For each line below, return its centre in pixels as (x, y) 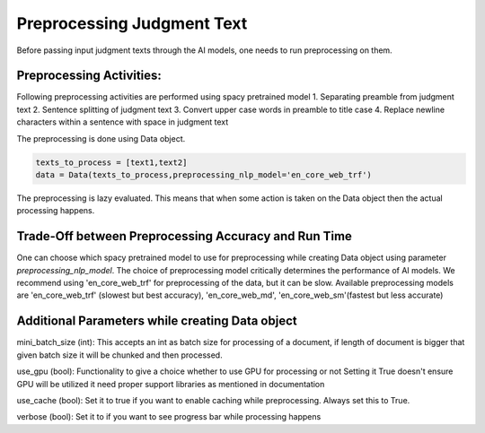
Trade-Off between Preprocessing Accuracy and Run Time (184, 236)
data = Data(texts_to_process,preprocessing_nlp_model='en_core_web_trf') (204, 175)
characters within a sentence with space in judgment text (123, 122)
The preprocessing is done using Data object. (101, 138)
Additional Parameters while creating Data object (157, 321)
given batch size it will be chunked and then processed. (120, 355)
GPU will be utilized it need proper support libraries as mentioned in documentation (171, 384)
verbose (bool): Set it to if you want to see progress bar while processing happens (169, 417)
